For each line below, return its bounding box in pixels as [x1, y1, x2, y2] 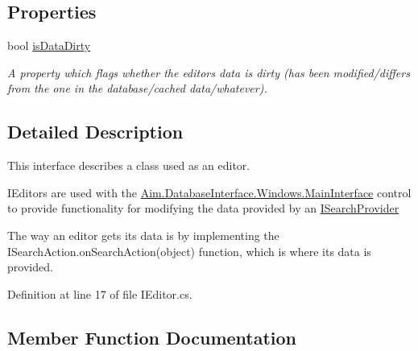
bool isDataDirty [7, 37, 91, 54]
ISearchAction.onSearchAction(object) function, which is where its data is [7, 242, 371, 259]
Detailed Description [7, 119, 184, 144]
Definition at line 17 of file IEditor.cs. [7, 285, 192, 302]
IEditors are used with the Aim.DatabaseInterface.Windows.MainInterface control [7, 184, 412, 200]
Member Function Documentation [7, 324, 297, 349]
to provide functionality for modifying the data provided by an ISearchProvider [7, 200, 399, 217]
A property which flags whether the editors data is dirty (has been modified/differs [7, 64, 410, 81]
